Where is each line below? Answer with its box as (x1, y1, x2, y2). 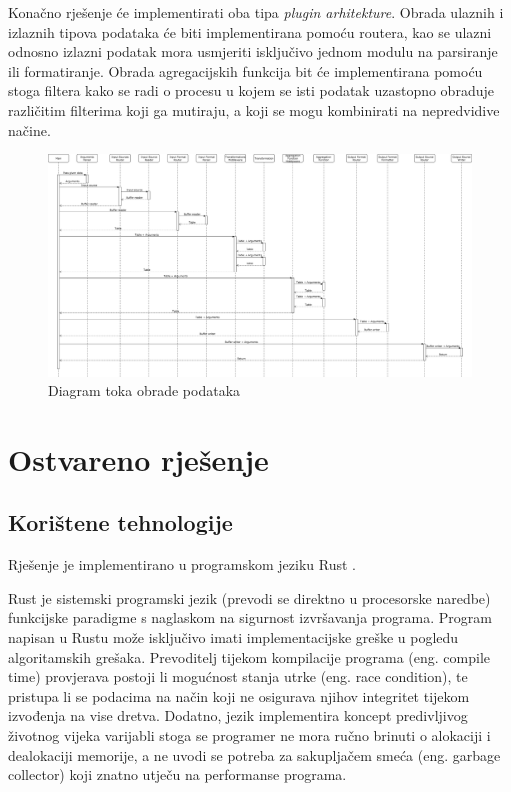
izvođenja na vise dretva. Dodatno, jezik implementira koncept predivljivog (8, 705, 468, 726)
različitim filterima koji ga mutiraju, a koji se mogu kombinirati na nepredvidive (8, 99, 500, 120)
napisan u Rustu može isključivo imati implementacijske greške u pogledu (8, 627, 459, 648)
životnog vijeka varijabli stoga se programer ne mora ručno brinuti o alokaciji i (8, 725, 491, 746)
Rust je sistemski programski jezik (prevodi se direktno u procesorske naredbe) (8, 587, 491, 608)
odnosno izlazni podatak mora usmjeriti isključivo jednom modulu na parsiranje (8, 41, 498, 62)
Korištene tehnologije (8, 507, 233, 538)
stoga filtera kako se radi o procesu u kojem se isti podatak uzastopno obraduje (8, 80, 494, 101)
